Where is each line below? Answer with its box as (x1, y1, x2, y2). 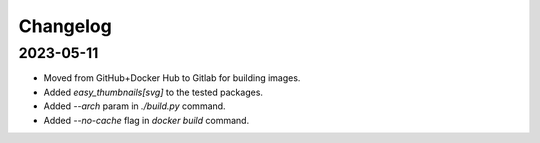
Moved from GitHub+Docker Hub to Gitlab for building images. (43, 72, 301, 84)
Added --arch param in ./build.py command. (43, 100, 226, 112)
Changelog (18, 15, 112, 37)
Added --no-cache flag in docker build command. (43, 114, 250, 126)
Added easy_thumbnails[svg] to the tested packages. (43, 86, 264, 98)
